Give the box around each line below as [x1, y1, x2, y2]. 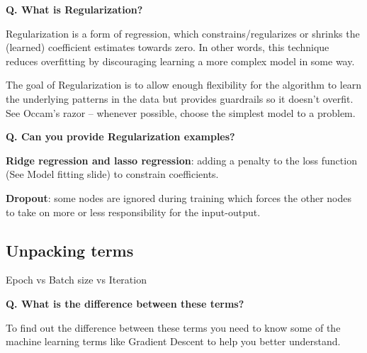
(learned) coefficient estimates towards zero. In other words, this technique [6, 40, 329, 55]
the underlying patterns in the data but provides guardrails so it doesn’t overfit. [6, 91, 354, 106]
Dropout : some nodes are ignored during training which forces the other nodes [6, 190, 352, 205]
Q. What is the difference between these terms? [6, 296, 244, 310]
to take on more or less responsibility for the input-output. [6, 204, 261, 219]
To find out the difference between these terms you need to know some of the [6, 320, 341, 335]
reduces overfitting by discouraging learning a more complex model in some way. [6, 53, 355, 68]
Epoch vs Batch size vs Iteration [6, 272, 147, 287]
